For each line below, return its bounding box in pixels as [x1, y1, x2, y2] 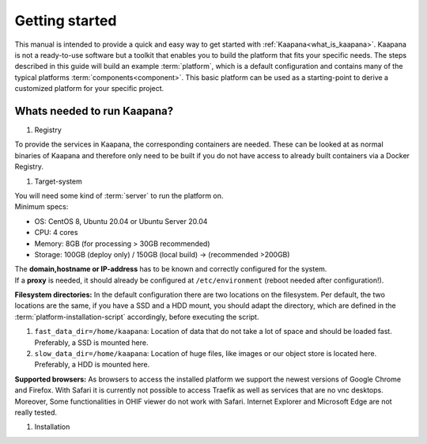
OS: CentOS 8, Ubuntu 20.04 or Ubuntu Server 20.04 [34, 216, 208, 226]
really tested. [14, 408, 58, 417]
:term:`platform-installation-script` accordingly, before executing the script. [14, 312, 259, 321]
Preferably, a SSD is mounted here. [34, 337, 149, 347]
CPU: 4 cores [34, 228, 78, 237]
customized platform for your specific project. [14, 84, 164, 93]
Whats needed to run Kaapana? [14, 104, 174, 118]
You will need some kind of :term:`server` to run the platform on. [14, 191, 224, 200]
